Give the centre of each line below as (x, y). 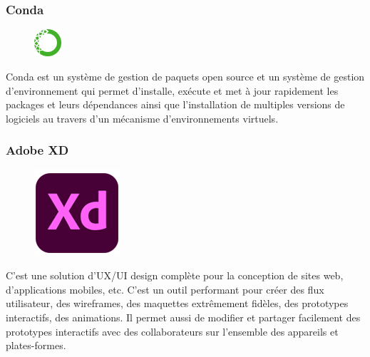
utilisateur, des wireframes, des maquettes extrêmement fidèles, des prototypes (177, 303)
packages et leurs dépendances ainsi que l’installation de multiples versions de (175, 104)
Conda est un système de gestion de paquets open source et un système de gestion (185, 76)
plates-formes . (36, 345)
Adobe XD (37, 150)
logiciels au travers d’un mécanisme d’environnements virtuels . (142, 118)
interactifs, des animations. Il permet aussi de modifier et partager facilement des (183, 317)
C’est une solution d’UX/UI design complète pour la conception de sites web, (175, 275)
